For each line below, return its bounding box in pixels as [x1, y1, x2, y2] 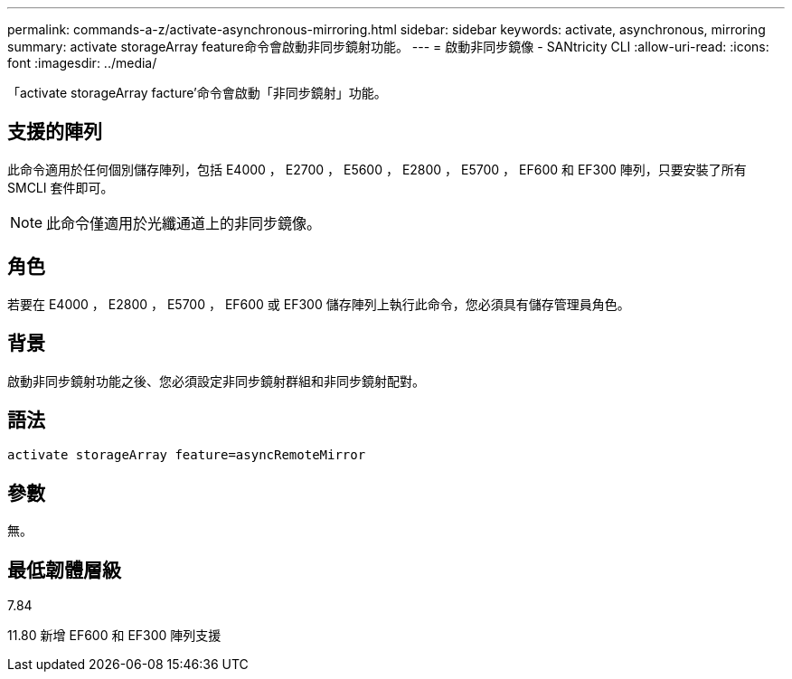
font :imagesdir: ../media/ [7, 55, 157, 71]
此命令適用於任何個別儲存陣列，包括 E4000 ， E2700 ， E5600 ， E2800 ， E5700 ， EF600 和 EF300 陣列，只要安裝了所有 [7, 161, 747, 177]
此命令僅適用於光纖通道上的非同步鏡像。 [46, 213, 322, 232]
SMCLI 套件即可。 [7, 179, 114, 195]
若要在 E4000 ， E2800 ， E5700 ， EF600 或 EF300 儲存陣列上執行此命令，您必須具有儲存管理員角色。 [7, 296, 630, 312]
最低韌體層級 [7, 558, 121, 581]
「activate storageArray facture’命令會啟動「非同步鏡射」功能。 [7, 85, 387, 100]
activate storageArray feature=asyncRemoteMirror [7, 448, 366, 463]
